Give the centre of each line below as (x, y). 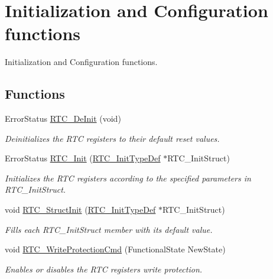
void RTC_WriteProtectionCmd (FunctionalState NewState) (115, 249)
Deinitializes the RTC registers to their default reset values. (112, 138)
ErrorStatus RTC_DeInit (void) (63, 119)
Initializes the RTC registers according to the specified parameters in (128, 178)
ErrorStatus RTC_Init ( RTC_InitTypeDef (83, 158)
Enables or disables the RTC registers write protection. (104, 269)
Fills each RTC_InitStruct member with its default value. (109, 229)
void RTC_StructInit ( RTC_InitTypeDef (80, 210)
